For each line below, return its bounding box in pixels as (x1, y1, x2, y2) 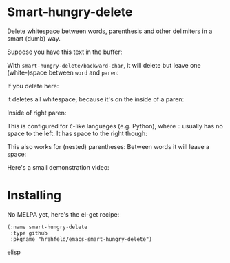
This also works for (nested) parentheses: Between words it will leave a (7, 142, 210, 150)
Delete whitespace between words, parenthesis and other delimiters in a (7, 27, 213, 35)
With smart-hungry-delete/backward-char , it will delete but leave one (7, 61, 201, 69)
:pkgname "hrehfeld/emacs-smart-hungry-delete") (10, 235, 153, 242)
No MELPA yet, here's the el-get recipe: (7, 210, 120, 218)
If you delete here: (7, 81, 59, 90)
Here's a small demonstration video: (7, 163, 109, 171)
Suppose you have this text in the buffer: (7, 48, 123, 56)
